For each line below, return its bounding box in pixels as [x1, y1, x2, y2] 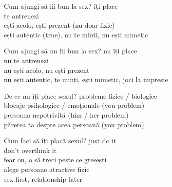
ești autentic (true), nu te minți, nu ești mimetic [4, 29, 148, 39]
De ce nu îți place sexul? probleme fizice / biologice [4, 90, 157, 101]
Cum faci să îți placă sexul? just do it [4, 136, 116, 146]
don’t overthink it [4, 145, 57, 155]
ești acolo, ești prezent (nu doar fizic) [4, 20, 115, 30]
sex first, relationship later [4, 173, 82, 184]
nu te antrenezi [4, 55, 49, 65]
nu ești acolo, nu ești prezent [4, 65, 90, 75]
